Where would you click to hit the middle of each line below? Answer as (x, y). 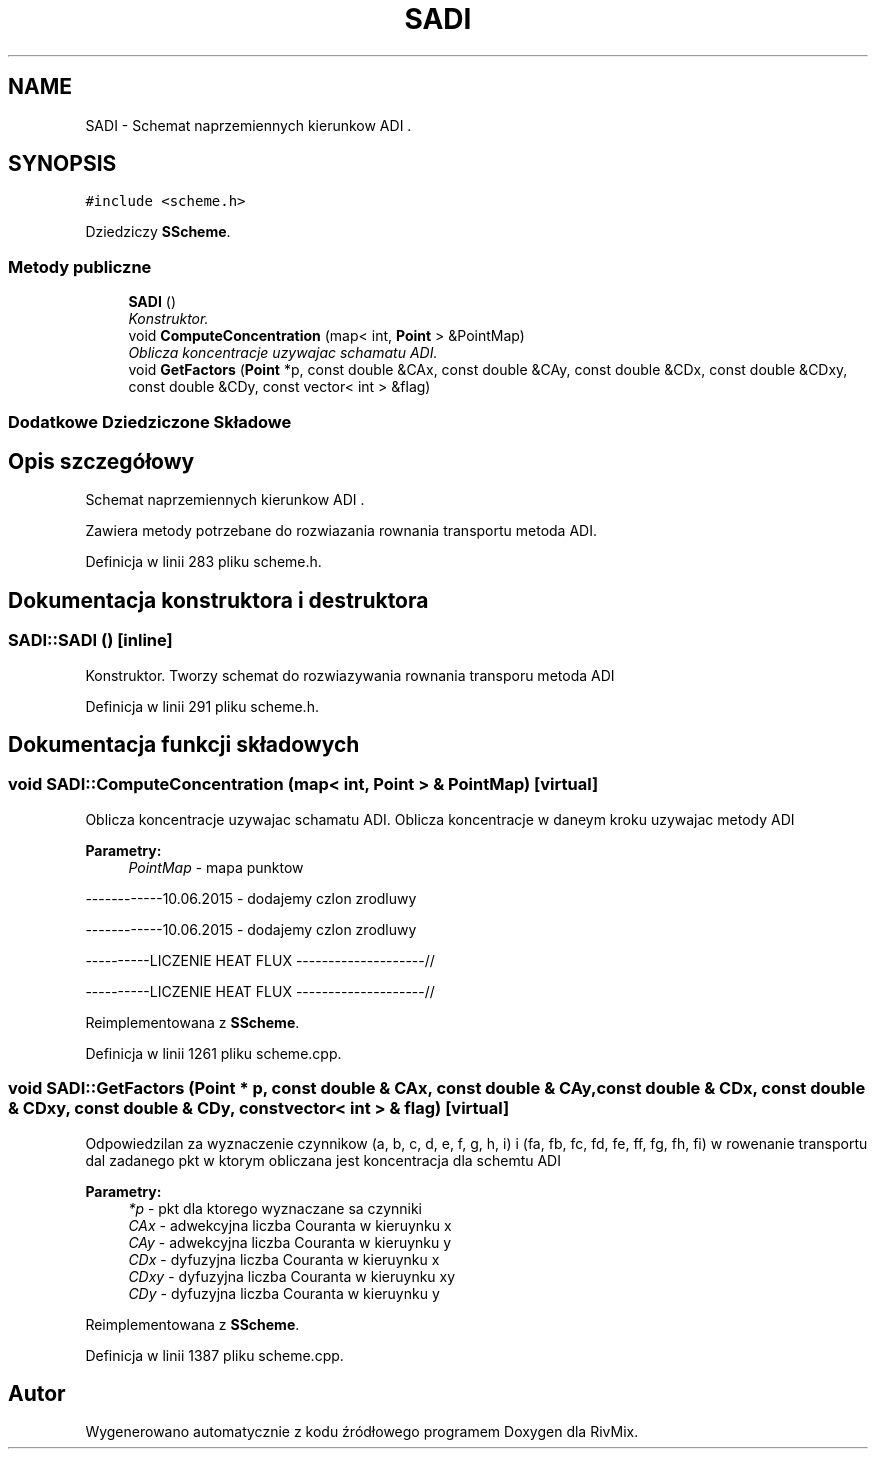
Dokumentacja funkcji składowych (184, 745)
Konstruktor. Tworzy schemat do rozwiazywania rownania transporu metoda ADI (350, 675)
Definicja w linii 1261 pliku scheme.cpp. (213, 1053)
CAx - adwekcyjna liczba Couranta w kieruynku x (290, 1225)
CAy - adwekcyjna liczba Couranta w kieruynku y (290, 1242)
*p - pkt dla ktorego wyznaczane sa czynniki (275, 1208)
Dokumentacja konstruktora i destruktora (218, 600)
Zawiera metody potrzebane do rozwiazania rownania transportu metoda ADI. (341, 531)
